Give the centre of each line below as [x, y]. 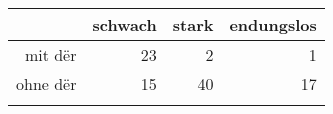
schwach [124, 24]
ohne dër [46, 83]
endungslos [273, 24]
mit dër [50, 54]
